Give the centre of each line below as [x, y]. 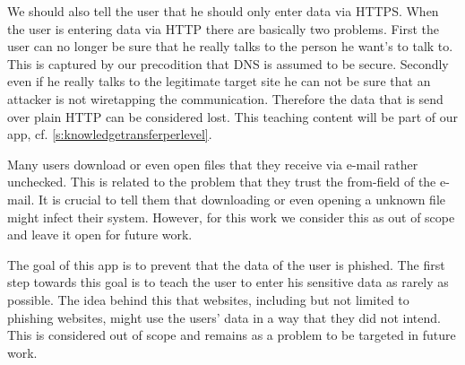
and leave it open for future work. [100, 235]
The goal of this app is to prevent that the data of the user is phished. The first [226, 264]
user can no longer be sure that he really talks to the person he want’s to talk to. [230, 46]
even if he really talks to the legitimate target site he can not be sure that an [219, 81]
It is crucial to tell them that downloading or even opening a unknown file [242, 199]
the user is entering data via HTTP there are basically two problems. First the [224, 28]
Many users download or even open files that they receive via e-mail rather [213, 164]
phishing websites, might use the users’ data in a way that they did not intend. [224, 317]
